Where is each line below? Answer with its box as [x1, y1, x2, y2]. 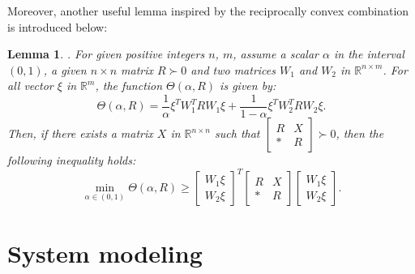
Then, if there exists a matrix [7, 125, 153, 142]
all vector [7, 77, 53, 94]
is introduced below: [7, 18, 108, 35]
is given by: [220, 77, 276, 94]
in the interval [333, 45, 404, 62]
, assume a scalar [233, 45, 319, 62]
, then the [336, 125, 384, 142]
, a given [43, 61, 87, 78]
